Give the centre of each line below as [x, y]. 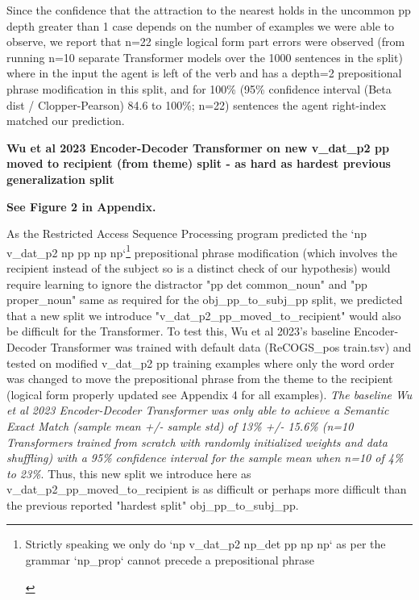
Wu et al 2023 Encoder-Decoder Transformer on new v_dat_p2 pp [198, 147]
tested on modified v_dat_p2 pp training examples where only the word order [201, 362]
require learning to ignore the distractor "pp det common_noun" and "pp [187, 283]
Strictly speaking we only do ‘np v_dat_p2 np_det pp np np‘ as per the [205, 544]
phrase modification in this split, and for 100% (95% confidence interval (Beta [199, 88]
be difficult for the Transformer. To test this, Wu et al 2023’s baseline [178, 331]
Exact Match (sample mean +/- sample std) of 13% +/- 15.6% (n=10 [180, 425]
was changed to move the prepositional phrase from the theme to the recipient [200, 379]
